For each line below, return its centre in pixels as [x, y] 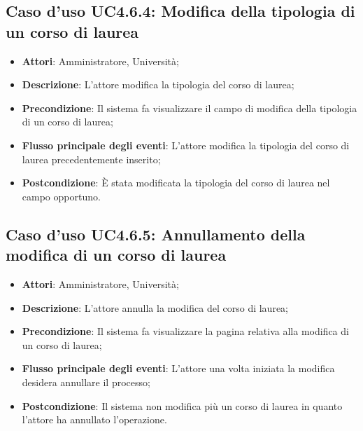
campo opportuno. [61, 196]
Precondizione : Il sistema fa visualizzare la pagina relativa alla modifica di [185, 331]
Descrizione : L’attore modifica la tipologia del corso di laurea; [158, 84]
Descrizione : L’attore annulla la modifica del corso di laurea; [155, 307]
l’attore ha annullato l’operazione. [94, 419]
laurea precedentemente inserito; [91, 159]
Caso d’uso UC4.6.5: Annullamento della [156, 234]
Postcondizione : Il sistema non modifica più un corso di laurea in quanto [182, 405]
